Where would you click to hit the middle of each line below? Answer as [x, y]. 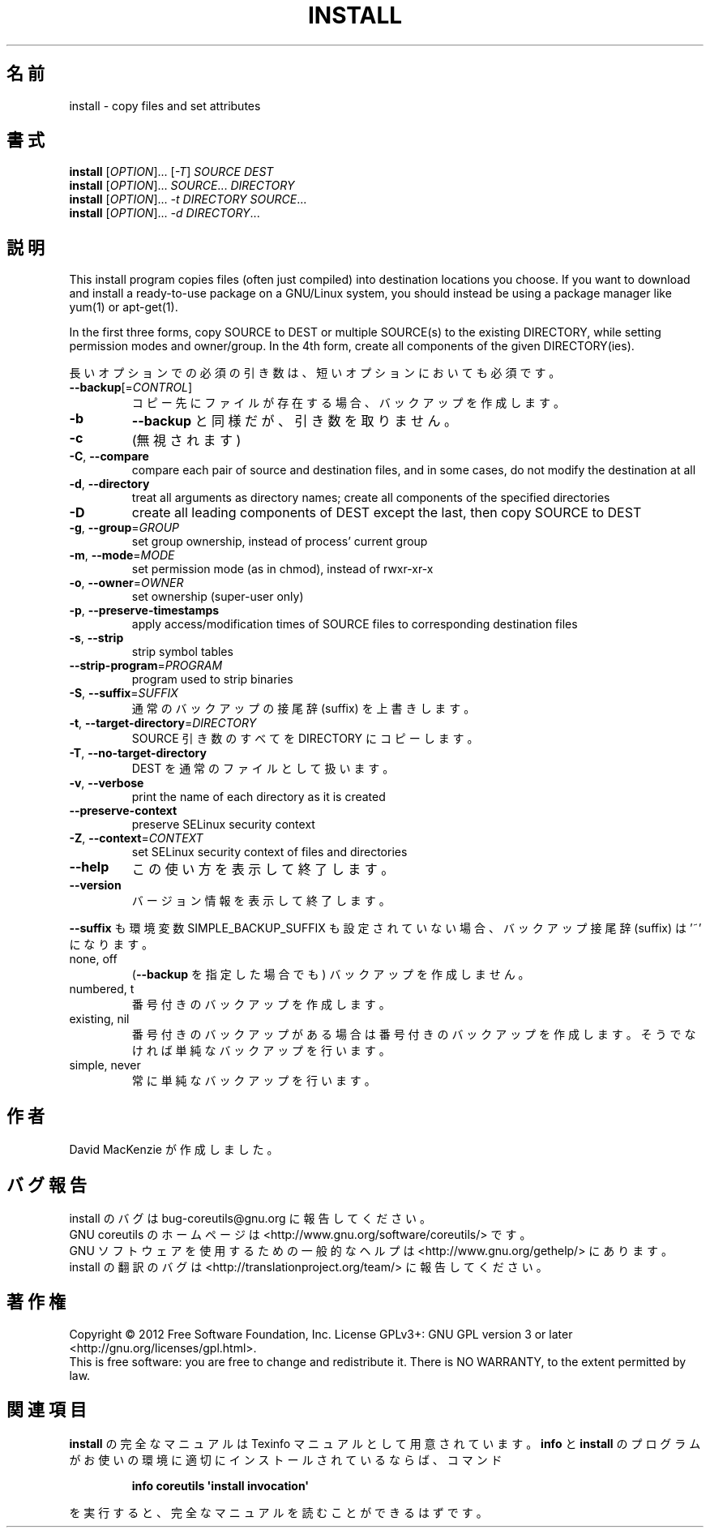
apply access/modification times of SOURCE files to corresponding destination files [355, 624]
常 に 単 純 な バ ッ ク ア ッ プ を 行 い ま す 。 [254, 1081]
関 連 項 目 [47, 1410]
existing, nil [99, 1019]
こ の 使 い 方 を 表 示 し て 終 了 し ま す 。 [263, 870]
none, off [93, 959]
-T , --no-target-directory [138, 753]
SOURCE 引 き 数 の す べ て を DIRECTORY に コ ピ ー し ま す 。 [305, 739]
